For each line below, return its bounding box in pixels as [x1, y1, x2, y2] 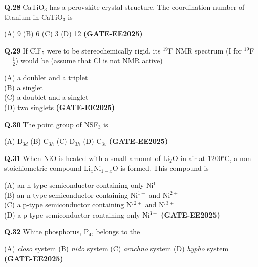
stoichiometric [4, 163, 48, 173]
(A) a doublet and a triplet [4, 72, 88, 83]
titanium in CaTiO [4, 11, 63, 22]
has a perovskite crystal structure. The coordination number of [49, 2, 245, 12]
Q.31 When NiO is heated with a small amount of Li [4, 152, 170, 163]
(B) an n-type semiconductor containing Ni [4, 189, 138, 200]
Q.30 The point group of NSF [4, 119, 98, 129]
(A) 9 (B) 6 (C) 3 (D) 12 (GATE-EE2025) [4, 28, 143, 39]
